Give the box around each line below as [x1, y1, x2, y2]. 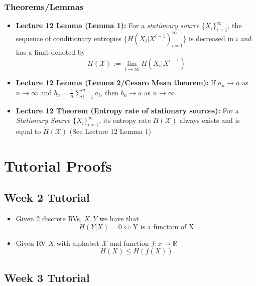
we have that [99, 213, 139, 224]
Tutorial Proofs [4, 155, 112, 176]
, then [100, 87, 119, 97]
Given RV [16, 237, 46, 248]
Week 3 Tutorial [4, 269, 90, 285]
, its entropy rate [98, 115, 151, 125]
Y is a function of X [133, 223, 194, 231]
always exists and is [179, 115, 240, 125]
